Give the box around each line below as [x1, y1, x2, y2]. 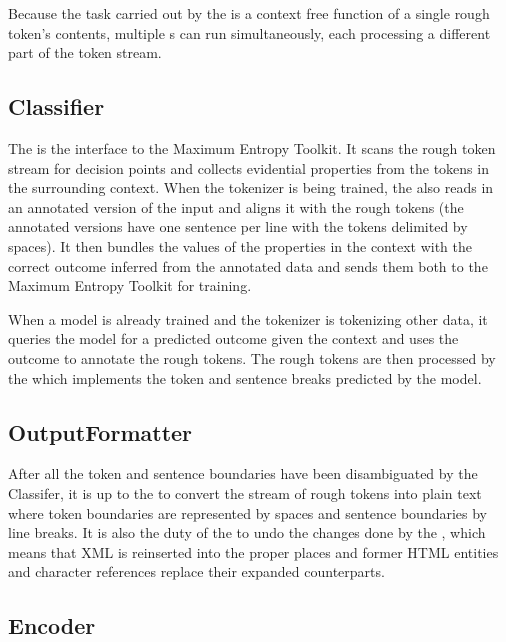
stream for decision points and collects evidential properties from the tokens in [8, 157, 489, 178]
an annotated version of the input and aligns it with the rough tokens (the [8, 196, 464, 217]
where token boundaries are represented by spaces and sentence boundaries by [8, 502, 488, 523]
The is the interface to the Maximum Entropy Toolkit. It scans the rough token [8, 137, 496, 158]
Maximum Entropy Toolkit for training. [8, 275, 252, 296]
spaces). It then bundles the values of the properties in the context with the [8, 235, 473, 256]
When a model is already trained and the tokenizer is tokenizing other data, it [8, 308, 488, 329]
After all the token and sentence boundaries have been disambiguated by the [8, 463, 478, 484]
